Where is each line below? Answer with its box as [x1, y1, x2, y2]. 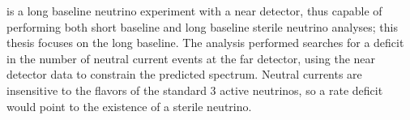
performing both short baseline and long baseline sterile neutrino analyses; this [6, 18, 398, 35]
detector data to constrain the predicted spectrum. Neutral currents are [6, 66, 362, 83]
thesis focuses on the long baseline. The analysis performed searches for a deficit [6, 34, 404, 51]
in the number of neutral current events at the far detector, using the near [6, 49, 376, 66]
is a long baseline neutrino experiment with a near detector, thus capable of [6, 2, 382, 19]
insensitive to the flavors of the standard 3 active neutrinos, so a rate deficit [6, 81, 383, 98]
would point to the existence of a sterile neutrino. [6, 97, 252, 114]
